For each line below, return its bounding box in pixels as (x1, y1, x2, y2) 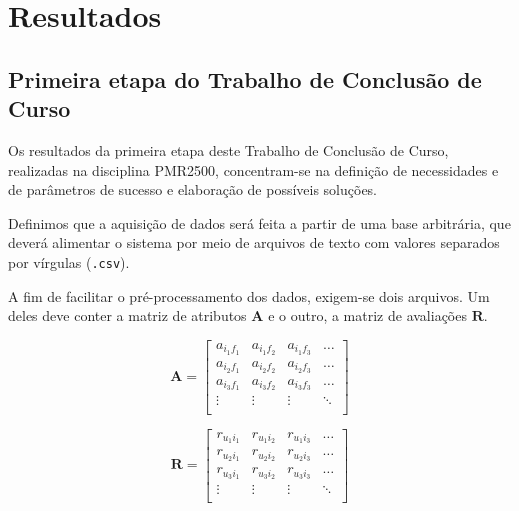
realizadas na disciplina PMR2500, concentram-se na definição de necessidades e (8, 159, 499, 180)
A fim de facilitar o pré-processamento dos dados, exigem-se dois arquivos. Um (8, 285, 490, 306)
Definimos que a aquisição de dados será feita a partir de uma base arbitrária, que (8, 212, 511, 233)
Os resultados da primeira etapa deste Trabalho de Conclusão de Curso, (8, 139, 449, 160)
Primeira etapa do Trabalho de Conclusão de (8, 63, 482, 94)
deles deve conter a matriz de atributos (8, 305, 247, 326)
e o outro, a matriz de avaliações (268, 305, 467, 326)
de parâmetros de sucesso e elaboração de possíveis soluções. (8, 179, 378, 200)
